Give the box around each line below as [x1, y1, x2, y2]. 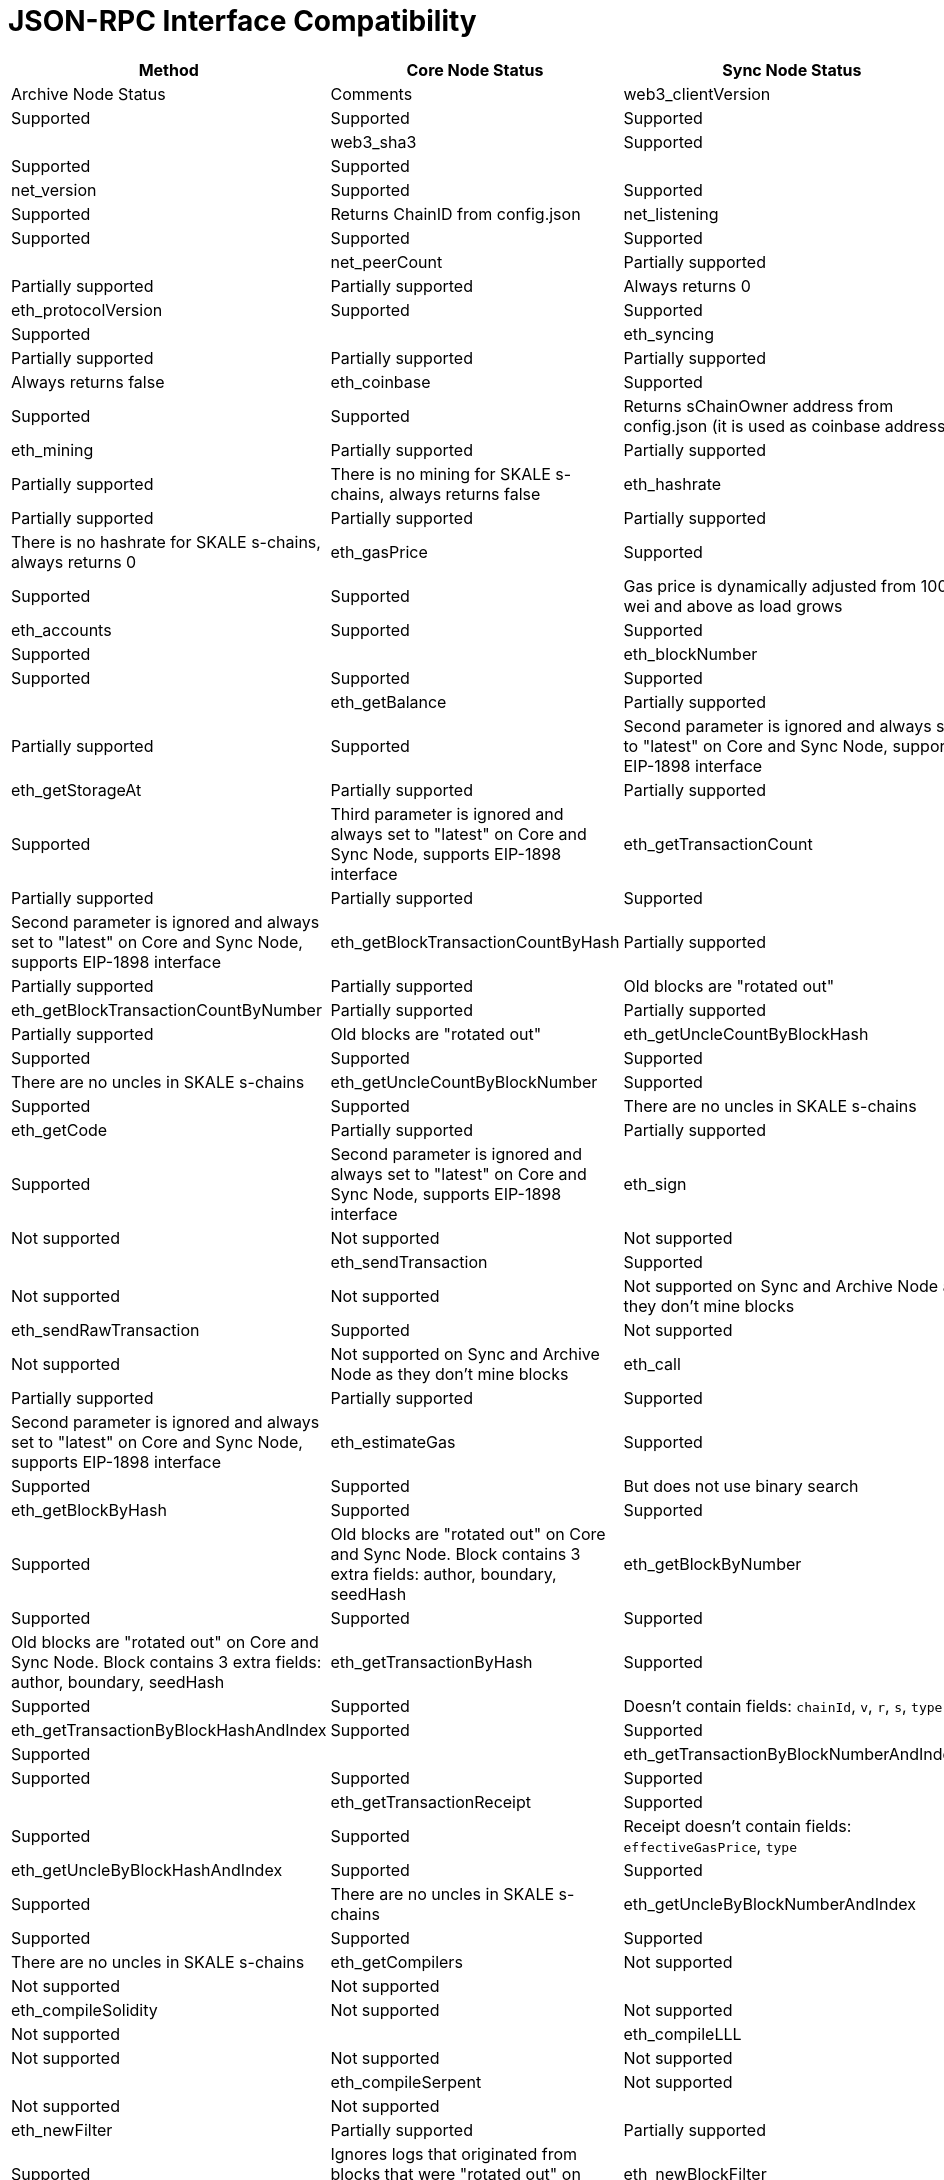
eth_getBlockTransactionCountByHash [330, 931, 620, 952]
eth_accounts [11, 619, 112, 640]
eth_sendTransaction [330, 1251, 488, 1272]
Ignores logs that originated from [330, 2143, 578, 2164]
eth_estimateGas [330, 1431, 456, 1452]
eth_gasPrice [330, 541, 428, 562]
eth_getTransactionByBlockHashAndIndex [11, 1719, 327, 1740]
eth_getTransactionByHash [330, 1651, 533, 1672]
